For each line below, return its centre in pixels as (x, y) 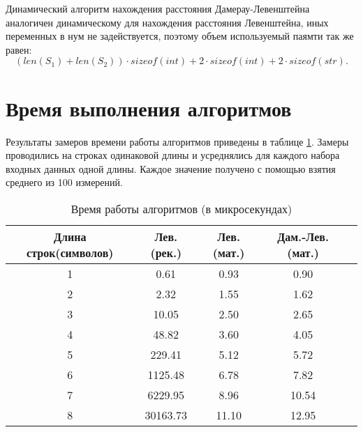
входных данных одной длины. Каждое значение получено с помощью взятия (171, 168)
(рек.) (166, 252)
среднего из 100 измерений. (64, 182)
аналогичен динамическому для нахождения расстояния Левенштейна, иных (167, 22)
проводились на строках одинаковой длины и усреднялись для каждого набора (173, 155)
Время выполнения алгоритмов (149, 108)
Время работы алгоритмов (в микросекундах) (181, 208)
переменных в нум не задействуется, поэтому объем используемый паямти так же (180, 36)
